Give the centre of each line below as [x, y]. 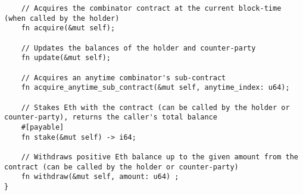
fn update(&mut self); [66, 58]
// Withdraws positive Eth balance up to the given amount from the [160, 157]
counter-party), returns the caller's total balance [111, 117]
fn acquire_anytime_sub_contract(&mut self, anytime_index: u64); [155, 88]
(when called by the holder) [62, 18]
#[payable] [43, 127]
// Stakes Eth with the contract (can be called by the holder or [155, 107]
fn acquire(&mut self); [68, 28]
